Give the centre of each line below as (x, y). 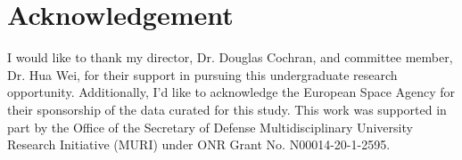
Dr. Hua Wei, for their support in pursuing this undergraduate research (202, 74)
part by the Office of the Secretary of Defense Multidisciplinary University (210, 127)
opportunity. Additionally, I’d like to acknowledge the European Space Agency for (231, 92)
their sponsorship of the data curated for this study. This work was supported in (227, 109)
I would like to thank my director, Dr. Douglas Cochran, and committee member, (230, 57)
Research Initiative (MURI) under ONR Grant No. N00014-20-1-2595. (199, 144)
